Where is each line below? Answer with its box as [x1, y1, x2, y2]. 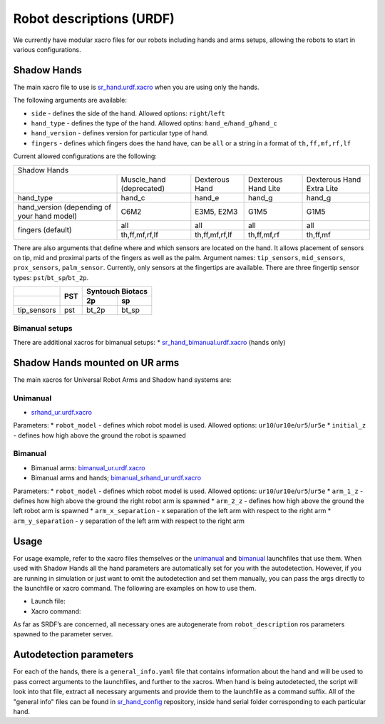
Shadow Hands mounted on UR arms [13, 356, 180, 368]
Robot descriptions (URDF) [13, 11, 175, 26]
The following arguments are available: [13, 96, 128, 105]
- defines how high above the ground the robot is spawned [13, 431, 187, 440]
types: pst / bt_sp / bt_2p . [13, 273, 89, 281]
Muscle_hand [120, 175, 166, 185]
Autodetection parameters [13, 648, 134, 661]
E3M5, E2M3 [195, 207, 238, 217]
